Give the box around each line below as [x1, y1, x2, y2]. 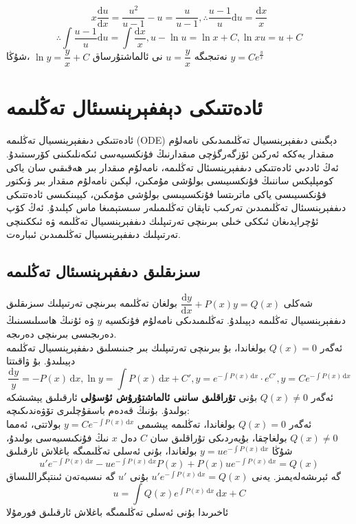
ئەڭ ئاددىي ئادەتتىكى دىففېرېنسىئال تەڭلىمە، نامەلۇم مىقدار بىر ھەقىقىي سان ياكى [6, 160, 339, 174]
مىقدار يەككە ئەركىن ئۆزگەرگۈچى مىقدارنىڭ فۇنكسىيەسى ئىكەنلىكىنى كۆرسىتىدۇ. [6, 146, 334, 160]
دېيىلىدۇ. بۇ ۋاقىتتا [6, 353, 76, 368]
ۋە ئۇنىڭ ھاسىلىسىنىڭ [6, 313, 94, 327]
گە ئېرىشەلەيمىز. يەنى [252, 468, 342, 483]
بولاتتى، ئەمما [6, 416, 61, 430]
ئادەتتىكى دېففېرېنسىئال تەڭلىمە [6, 93, 263, 121]
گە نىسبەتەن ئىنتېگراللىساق [6, 468, 115, 483]
